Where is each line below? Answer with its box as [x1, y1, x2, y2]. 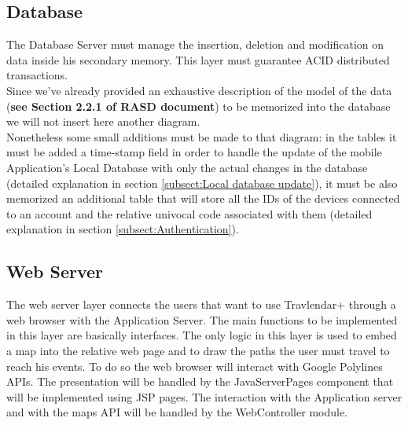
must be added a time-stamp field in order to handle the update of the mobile [6, 144, 382, 160]
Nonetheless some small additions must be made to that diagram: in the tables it [6, 128, 397, 145]
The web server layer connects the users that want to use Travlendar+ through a [6, 296, 396, 313]
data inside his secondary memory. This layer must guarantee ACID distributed [6, 51, 390, 68]
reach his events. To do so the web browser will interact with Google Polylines [6, 357, 383, 374]
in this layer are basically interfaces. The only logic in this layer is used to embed [6, 327, 397, 343]
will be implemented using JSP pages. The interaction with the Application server [6, 388, 402, 405]
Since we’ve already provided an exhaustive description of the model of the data [6, 82, 392, 98]
